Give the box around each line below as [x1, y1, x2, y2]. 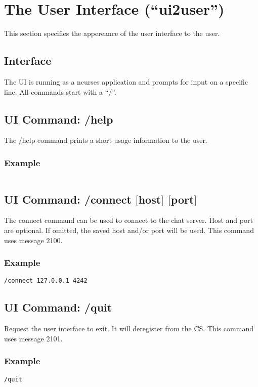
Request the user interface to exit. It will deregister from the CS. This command [4, 323, 253, 334]
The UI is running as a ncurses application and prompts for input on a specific [4, 76, 248, 87]
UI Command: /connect [4, 191, 132, 207]
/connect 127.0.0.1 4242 [4, 277, 88, 285]
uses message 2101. [4, 333, 63, 343]
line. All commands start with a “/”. [4, 86, 116, 97]
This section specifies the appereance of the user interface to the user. [4, 28, 220, 38]
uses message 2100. [4, 235, 63, 245]
